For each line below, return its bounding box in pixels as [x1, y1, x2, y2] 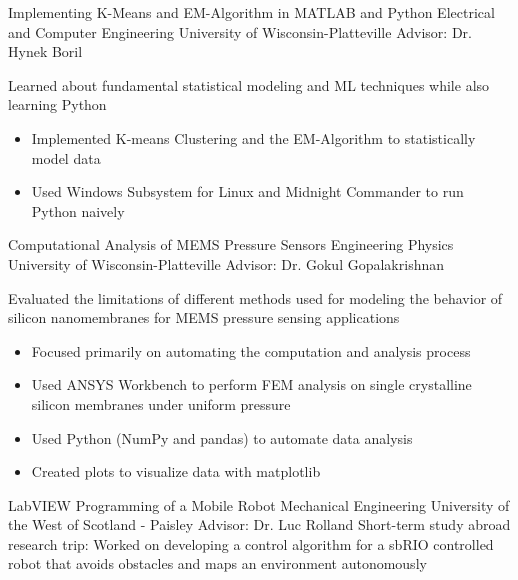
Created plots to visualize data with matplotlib [31, 461, 321, 482]
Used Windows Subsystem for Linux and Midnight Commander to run [31, 181, 464, 202]
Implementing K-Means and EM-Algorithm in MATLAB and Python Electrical [8, 2, 495, 22]
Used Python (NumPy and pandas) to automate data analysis [31, 427, 413, 448]
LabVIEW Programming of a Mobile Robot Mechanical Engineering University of [8, 494, 510, 515]
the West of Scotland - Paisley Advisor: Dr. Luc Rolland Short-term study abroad [8, 514, 511, 535]
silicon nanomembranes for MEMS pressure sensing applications [8, 307, 400, 328]
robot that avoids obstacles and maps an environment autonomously [8, 553, 427, 574]
